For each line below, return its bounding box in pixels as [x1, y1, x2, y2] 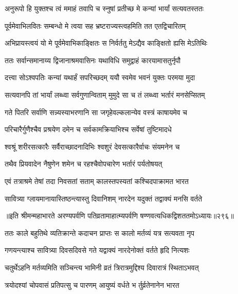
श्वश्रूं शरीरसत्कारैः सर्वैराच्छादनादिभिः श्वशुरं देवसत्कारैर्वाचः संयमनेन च [5, 141, 180, 152]
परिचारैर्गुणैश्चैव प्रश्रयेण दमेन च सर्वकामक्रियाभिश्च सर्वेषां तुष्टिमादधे [5, 124, 172, 135]
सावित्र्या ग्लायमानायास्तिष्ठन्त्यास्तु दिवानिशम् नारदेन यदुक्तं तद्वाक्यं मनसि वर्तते [5, 193, 203, 204]
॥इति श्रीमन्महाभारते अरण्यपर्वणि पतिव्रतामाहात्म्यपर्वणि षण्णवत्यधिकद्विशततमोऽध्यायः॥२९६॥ [5, 210, 234, 221]
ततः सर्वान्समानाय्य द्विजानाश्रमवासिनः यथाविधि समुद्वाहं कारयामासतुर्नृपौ [5, 54, 181, 65]
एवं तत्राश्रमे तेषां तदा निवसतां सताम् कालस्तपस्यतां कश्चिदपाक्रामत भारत [5, 175, 189, 186]
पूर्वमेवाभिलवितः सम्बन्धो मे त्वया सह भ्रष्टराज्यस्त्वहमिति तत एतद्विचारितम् [5, 20, 186, 31]
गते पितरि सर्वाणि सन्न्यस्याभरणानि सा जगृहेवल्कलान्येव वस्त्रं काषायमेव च [5, 106, 188, 117]
